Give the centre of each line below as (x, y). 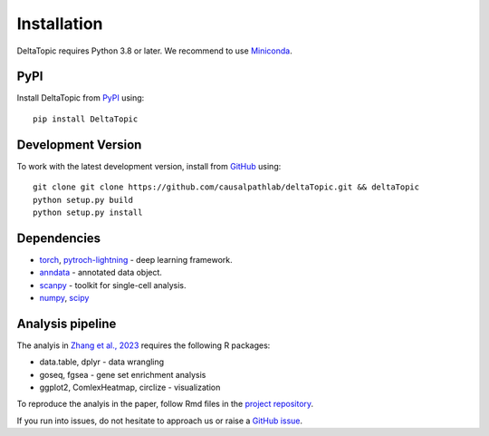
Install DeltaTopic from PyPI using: (81, 98)
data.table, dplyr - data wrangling (102, 362)
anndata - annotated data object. (101, 273)
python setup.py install (88, 212)
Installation (60, 24)
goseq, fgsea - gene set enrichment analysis (123, 374)
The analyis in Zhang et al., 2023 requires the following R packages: (144, 345)
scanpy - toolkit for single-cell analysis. (113, 285)
